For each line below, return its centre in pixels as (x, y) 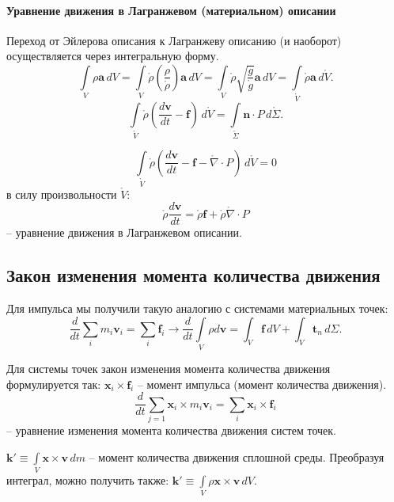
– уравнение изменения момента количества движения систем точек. (171, 430)
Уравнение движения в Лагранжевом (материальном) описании (171, 10)
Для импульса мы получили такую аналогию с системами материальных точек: (197, 308)
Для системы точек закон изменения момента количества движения (169, 369)
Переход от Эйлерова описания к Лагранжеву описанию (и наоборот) (174, 40)
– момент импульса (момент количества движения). (262, 384)
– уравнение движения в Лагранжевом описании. (124, 232)
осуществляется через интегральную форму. (113, 56)
